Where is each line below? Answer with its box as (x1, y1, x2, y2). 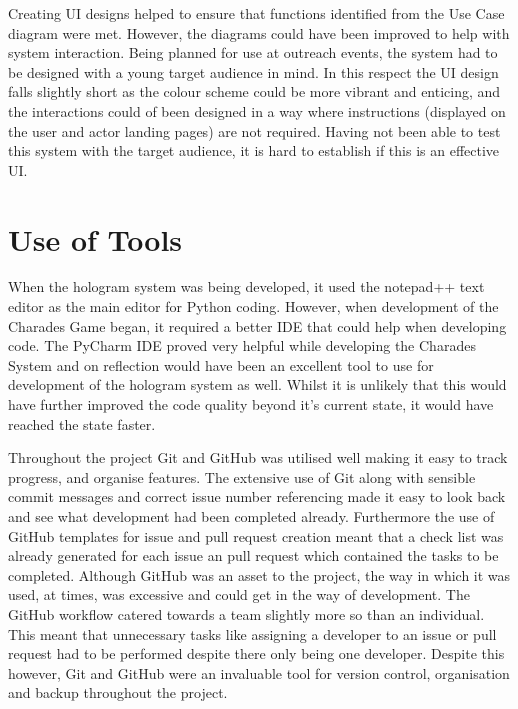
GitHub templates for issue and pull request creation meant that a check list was (8, 525, 504, 546)
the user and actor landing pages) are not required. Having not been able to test (8, 120, 501, 141)
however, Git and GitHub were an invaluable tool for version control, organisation (8, 662, 510, 683)
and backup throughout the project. (8, 682, 228, 703)
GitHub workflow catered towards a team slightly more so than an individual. (8, 603, 485, 624)
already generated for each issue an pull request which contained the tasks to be (8, 545, 499, 566)
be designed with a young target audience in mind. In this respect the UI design (8, 61, 499, 82)
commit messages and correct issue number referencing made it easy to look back (8, 486, 506, 507)
